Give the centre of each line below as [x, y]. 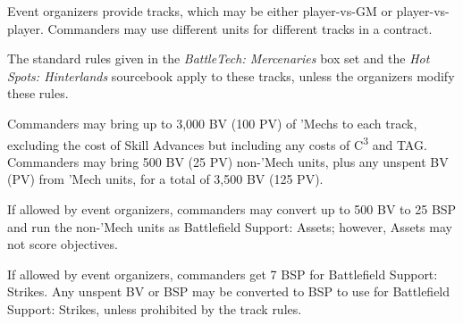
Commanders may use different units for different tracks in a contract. [240, 28]
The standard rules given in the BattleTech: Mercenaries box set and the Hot [219, 58]
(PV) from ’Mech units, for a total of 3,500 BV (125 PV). [165, 179]
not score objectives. [63, 244]
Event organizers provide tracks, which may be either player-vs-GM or [200, 11]
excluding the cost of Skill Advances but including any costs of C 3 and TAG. [217, 143]
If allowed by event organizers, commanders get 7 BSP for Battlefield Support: [223, 274]
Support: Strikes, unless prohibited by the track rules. [155, 308]
